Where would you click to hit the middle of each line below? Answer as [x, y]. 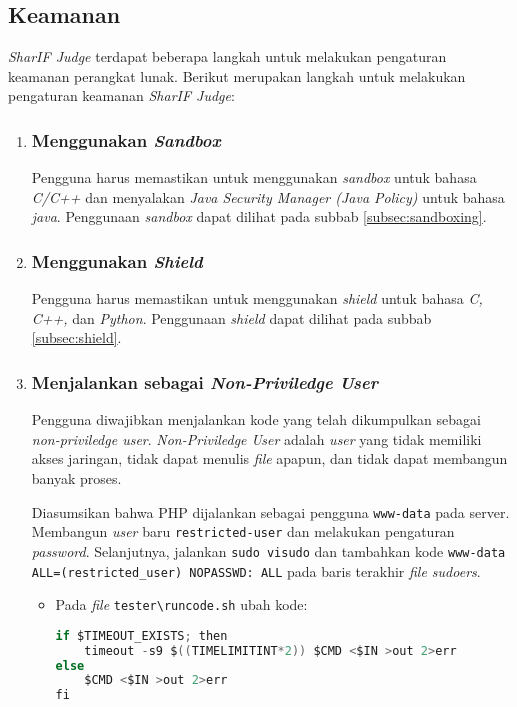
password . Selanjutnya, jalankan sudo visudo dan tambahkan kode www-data [268, 550]
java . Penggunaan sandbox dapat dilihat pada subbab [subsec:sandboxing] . [259, 216]
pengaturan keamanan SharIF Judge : [121, 95]
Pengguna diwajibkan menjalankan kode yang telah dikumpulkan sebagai [256, 419]
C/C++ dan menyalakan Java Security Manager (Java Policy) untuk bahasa [268, 196]
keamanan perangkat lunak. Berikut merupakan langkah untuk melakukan [237, 75]
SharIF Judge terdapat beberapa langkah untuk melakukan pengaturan [227, 56]
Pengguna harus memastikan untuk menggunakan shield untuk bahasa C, [257, 298]
